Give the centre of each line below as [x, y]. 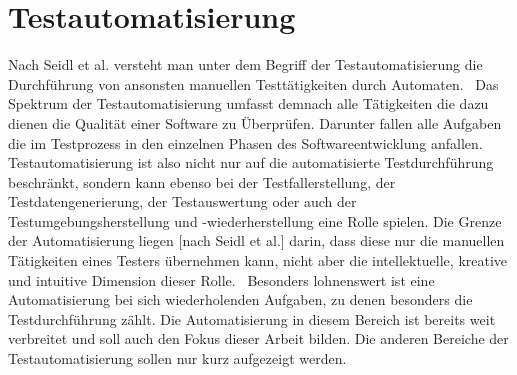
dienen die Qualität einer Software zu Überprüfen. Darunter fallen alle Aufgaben [255, 122]
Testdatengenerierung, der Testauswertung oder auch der [182, 201]
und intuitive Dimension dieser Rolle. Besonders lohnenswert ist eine [221, 279]
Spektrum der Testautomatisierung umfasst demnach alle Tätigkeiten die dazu [248, 103]
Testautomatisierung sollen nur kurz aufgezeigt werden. [177, 358]
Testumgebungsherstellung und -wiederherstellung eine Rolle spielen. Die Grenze [255, 220]
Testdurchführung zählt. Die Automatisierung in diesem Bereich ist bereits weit [252, 318]
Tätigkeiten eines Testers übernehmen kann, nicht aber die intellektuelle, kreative [258, 260]
